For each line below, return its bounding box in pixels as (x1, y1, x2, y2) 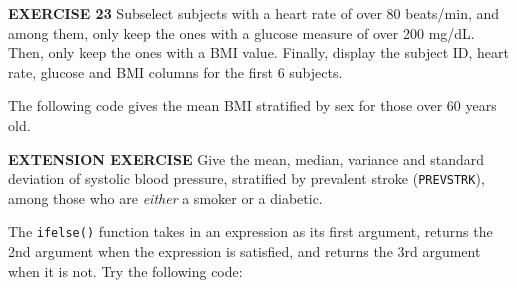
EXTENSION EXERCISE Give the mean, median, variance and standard (8, 148, 485, 169)
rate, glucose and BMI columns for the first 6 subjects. (8, 61, 343, 82)
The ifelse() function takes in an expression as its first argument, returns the (8, 221, 493, 242)
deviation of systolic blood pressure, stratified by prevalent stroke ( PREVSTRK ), (8, 168, 485, 189)
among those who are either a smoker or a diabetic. (8, 187, 323, 208)
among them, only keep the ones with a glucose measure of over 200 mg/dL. (8, 22, 475, 43)
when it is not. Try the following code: (8, 260, 243, 281)
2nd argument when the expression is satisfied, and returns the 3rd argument (8, 241, 481, 262)
